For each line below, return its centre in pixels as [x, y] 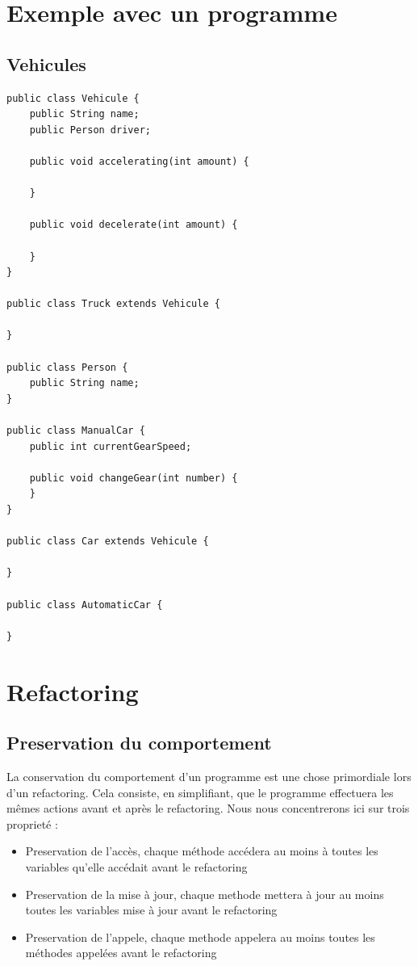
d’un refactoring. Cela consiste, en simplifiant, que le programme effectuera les [200, 792]
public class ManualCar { [76, 431]
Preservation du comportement [139, 743]
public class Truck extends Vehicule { [113, 304]
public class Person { [67, 367]
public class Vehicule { [73, 98]
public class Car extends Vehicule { [108, 542]
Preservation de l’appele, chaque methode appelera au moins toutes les [200, 937]
